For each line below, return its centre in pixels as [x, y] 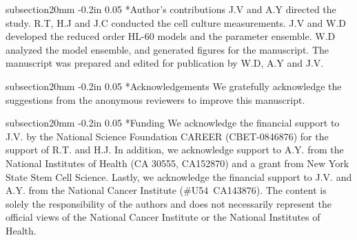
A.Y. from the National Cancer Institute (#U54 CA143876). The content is [166, 190]
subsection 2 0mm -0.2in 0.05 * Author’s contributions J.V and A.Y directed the [171, 9]
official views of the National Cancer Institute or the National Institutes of [163, 217]
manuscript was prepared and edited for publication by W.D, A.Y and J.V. [165, 63]
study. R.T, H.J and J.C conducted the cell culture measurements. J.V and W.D [176, 22]
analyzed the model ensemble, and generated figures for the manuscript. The [167, 49]
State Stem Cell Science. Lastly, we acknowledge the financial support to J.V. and [179, 176]
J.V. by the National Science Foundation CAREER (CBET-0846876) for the [167, 136]
